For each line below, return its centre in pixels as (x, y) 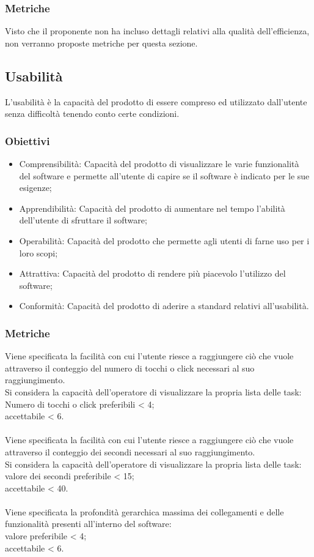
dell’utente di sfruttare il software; (83, 220)
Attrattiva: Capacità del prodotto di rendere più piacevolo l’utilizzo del (152, 273)
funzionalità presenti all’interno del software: (88, 524)
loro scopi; (38, 252)
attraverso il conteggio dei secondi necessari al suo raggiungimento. (130, 451)
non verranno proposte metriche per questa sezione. (101, 43)
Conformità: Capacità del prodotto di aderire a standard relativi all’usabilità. (164, 306)
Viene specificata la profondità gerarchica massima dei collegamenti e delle (144, 511)
